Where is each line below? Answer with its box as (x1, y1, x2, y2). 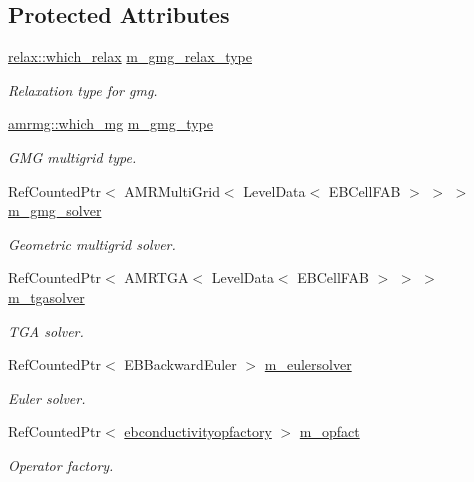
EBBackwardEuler (124, 354, 237, 375)
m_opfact (299, 421, 360, 442)
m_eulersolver (264, 354, 352, 375)
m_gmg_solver (8, 200, 102, 221)
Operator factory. (8, 454, 114, 475)
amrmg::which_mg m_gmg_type (8, 113, 213, 134)
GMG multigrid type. (8, 146, 137, 167)
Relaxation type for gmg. (8, 79, 158, 100)
